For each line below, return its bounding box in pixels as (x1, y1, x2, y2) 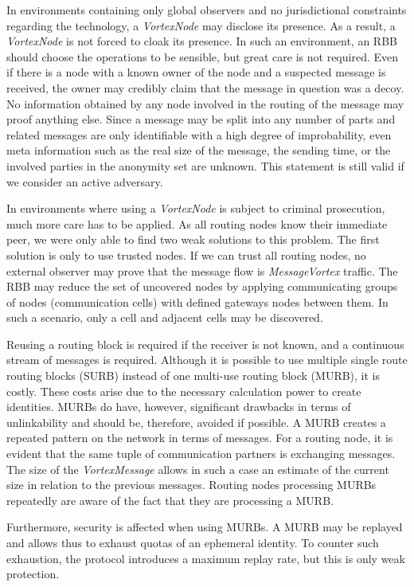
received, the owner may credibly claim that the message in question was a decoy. (6, 79, 404, 96)
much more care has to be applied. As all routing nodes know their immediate (6, 215, 388, 232)
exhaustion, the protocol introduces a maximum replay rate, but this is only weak (6, 550, 405, 566)
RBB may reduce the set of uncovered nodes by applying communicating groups (6, 278, 398, 295)
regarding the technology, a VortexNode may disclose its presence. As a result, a (6, 17, 396, 33)
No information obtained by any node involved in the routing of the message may (6, 95, 404, 112)
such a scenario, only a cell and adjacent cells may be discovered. (6, 309, 323, 326)
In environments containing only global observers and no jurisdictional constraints (6, 2, 407, 18)
